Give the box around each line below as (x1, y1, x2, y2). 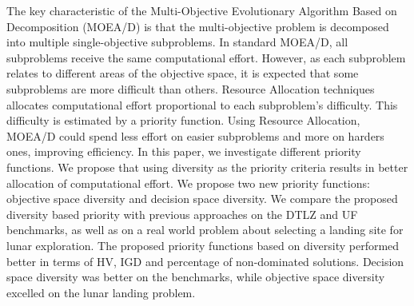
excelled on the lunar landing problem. (6, 284, 196, 300)
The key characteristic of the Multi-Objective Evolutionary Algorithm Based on (6, 2, 397, 18)
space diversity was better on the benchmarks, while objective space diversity (6, 268, 385, 285)
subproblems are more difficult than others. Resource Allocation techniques (6, 80, 375, 97)
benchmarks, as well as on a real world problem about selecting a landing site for (6, 221, 404, 238)
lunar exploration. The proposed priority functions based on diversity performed (6, 236, 400, 253)
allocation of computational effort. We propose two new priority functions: (6, 174, 370, 191)
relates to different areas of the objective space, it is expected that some (6, 65, 359, 81)
